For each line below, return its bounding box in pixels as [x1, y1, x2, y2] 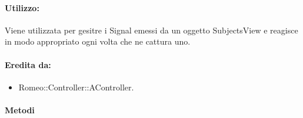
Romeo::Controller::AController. [18, 80, 134, 93]
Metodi [5, 103, 35, 116]
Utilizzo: [5, 1, 39, 14]
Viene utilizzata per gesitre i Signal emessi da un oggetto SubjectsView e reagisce [5, 23, 298, 36]
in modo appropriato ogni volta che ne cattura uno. [5, 35, 191, 48]
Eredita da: [5, 58, 51, 70]
